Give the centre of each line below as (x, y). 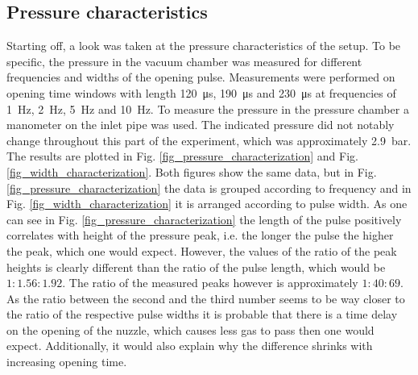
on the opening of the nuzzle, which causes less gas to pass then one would (190, 329)
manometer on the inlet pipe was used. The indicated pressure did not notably (201, 125)
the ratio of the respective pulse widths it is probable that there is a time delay (202, 314)
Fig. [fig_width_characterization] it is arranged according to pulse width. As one (207, 204)
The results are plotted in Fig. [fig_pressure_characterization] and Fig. (182, 156)
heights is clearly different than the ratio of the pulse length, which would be (196, 267)
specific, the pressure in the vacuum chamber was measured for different (184, 61)
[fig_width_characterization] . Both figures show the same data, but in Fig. (192, 171)
